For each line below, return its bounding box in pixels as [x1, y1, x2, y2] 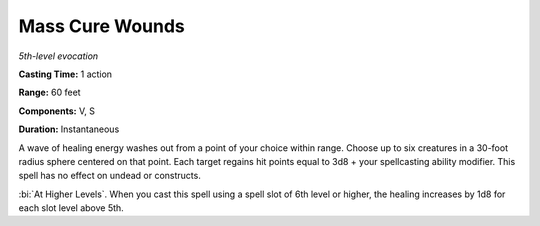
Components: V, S [18, 105, 95, 117]
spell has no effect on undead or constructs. [18, 170, 202, 182]
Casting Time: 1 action [18, 68, 113, 80]
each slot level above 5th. [18, 202, 124, 214]
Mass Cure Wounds [18, 15, 185, 37]
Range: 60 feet [18, 86, 81, 99]
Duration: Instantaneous [18, 123, 120, 135]
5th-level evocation [18, 50, 99, 62]
